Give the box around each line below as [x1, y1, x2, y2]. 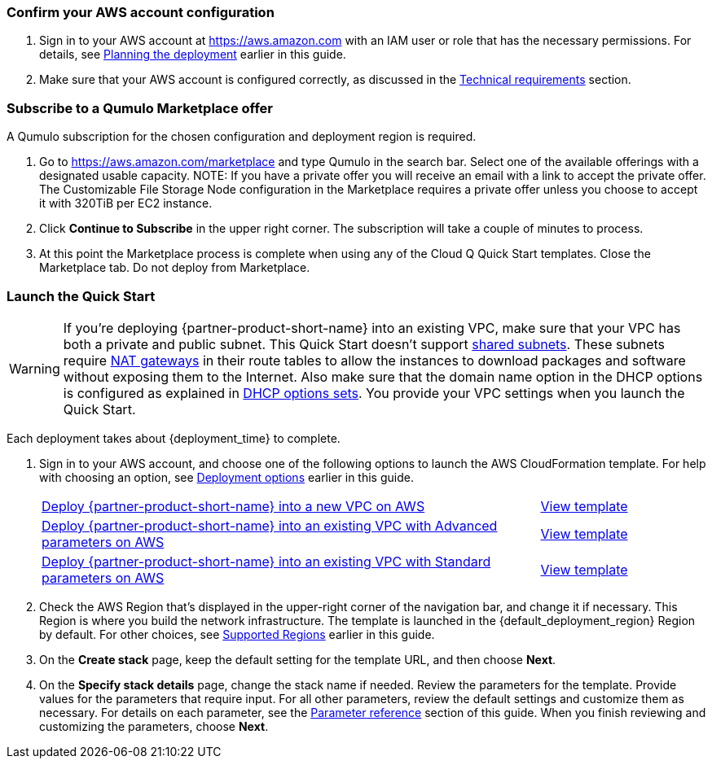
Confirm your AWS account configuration [7, 4, 275, 20]
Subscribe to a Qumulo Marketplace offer [7, 99, 273, 116]
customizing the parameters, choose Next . [39, 719, 269, 733]
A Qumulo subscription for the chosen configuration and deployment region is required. [7, 129, 477, 144]
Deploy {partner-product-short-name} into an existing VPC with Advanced [42, 517, 498, 534]
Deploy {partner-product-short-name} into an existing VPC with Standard [42, 553, 491, 570]
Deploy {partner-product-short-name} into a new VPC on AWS [42, 497, 425, 514]
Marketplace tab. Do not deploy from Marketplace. [39, 260, 310, 275]
